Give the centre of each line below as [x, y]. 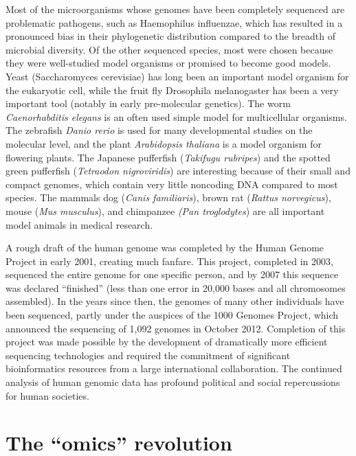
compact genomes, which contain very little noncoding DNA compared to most [172, 184]
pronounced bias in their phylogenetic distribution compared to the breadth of [170, 36]
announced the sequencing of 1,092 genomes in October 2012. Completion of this [176, 328]
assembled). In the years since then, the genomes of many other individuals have [175, 301]
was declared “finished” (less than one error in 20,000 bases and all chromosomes [176, 287]
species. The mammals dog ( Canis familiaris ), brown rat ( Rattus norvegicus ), [168, 197]
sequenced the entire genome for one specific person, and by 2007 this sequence [172, 274]
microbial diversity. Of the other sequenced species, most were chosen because [169, 49]
